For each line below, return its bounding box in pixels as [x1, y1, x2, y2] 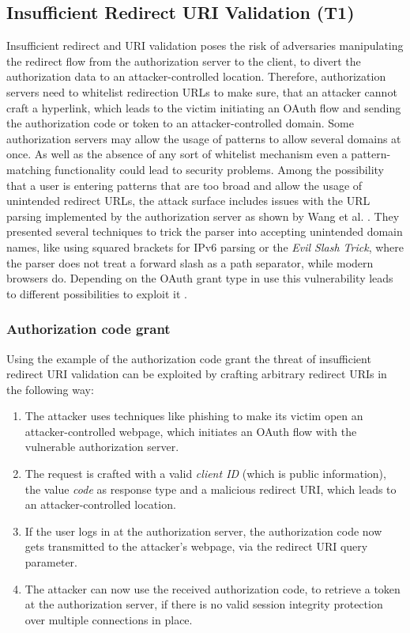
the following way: [6, 381, 94, 397]
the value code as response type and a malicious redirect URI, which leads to [24, 480, 397, 497]
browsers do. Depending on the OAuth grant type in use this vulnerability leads [6, 270, 393, 286]
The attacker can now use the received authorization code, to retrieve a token [24, 580, 401, 597]
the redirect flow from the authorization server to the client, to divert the [6, 52, 361, 69]
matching [6, 161, 51, 177]
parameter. [24, 554, 77, 570]
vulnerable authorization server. [24, 438, 179, 455]
